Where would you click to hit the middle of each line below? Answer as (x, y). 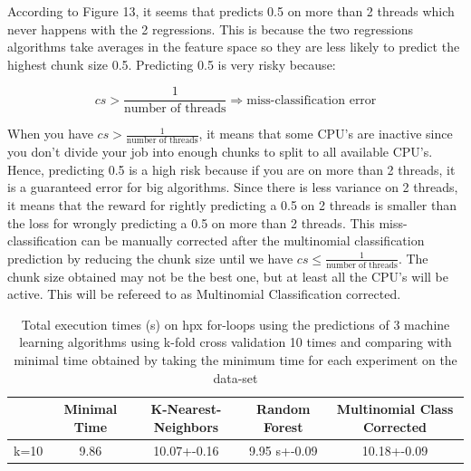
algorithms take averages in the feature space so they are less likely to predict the (234, 47)
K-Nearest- (186, 409)
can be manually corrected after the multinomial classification (253, 240)
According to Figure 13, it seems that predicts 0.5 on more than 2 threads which (231, 11)
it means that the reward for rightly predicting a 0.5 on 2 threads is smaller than (232, 205)
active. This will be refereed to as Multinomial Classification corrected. (204, 294)
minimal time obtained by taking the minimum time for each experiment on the (235, 360)
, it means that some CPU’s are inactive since (326, 134)
